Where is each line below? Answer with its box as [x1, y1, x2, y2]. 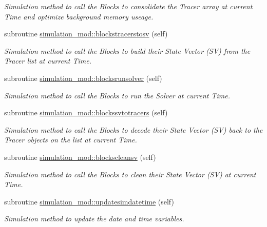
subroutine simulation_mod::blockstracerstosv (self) [4, 28, 168, 39]
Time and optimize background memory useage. [4, 11, 154, 22]
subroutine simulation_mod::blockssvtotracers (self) [4, 107, 168, 118]
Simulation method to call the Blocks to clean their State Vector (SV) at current [4, 169, 256, 179]
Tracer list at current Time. [4, 55, 92, 66]
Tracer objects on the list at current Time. [4, 134, 137, 145]
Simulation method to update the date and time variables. [4, 213, 184, 224]
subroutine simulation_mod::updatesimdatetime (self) [4, 196, 174, 207]
